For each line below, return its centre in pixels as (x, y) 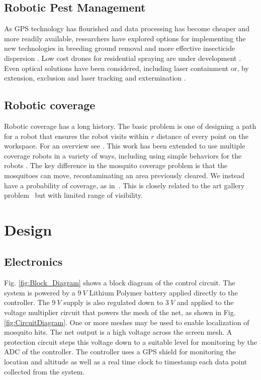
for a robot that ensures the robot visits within (76, 136)
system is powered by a (40, 292)
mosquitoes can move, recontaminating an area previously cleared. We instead (124, 175)
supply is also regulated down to (113, 302)
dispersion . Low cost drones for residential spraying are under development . (123, 58)
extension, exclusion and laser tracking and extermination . (95, 78)
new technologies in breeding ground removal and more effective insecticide (120, 48)
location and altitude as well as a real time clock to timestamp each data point (126, 362)
